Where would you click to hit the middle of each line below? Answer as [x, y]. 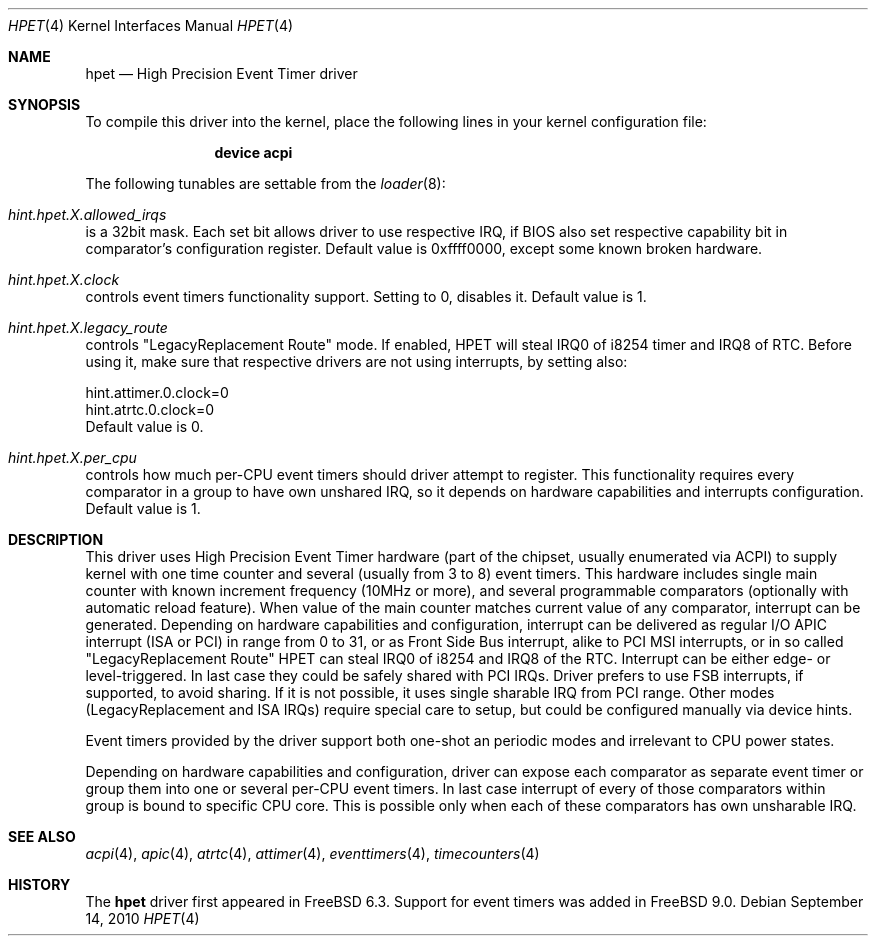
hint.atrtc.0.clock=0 [150, 409]
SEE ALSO [42, 836]
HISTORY [39, 884]
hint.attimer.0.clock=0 [157, 392]
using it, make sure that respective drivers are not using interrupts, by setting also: [356, 361]
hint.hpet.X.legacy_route [88, 327]
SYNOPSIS [44, 104]
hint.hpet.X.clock [64, 279]
